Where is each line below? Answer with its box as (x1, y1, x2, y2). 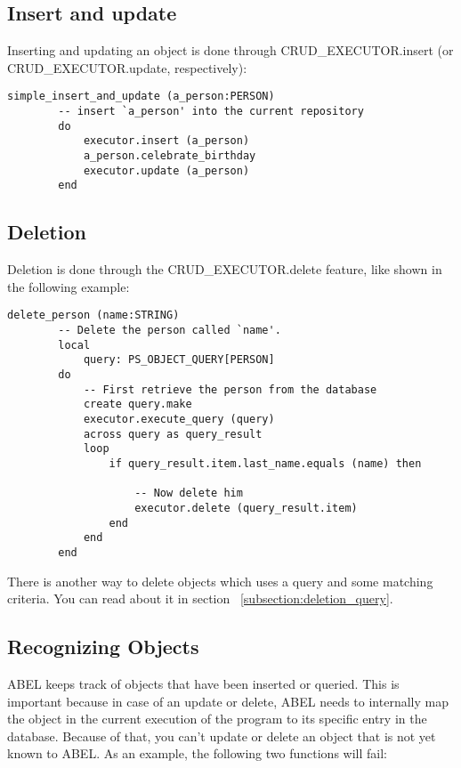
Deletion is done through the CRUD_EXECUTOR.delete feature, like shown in (7, 260, 442, 279)
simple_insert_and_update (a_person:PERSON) (7, 90, 275, 103)
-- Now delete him (134, 487, 243, 500)
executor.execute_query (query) (83, 412, 275, 425)
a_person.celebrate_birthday (83, 150, 256, 163)
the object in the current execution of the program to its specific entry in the (7, 709, 427, 728)
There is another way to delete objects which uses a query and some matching (7, 571, 433, 590)
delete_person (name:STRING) (7, 309, 180, 322)
